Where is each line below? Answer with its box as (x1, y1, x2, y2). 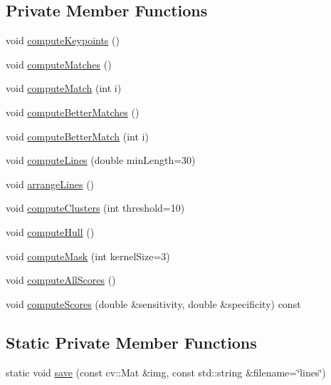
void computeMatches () (6, 56, 112, 71)
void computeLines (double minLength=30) (6, 153, 196, 168)
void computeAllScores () (6, 272, 116, 287)
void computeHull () (6, 224, 95, 239)
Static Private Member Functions (6, 331, 257, 353)
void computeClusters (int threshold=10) (6, 200, 185, 215)
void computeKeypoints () (6, 33, 120, 48)
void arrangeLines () (6, 176, 95, 191)
